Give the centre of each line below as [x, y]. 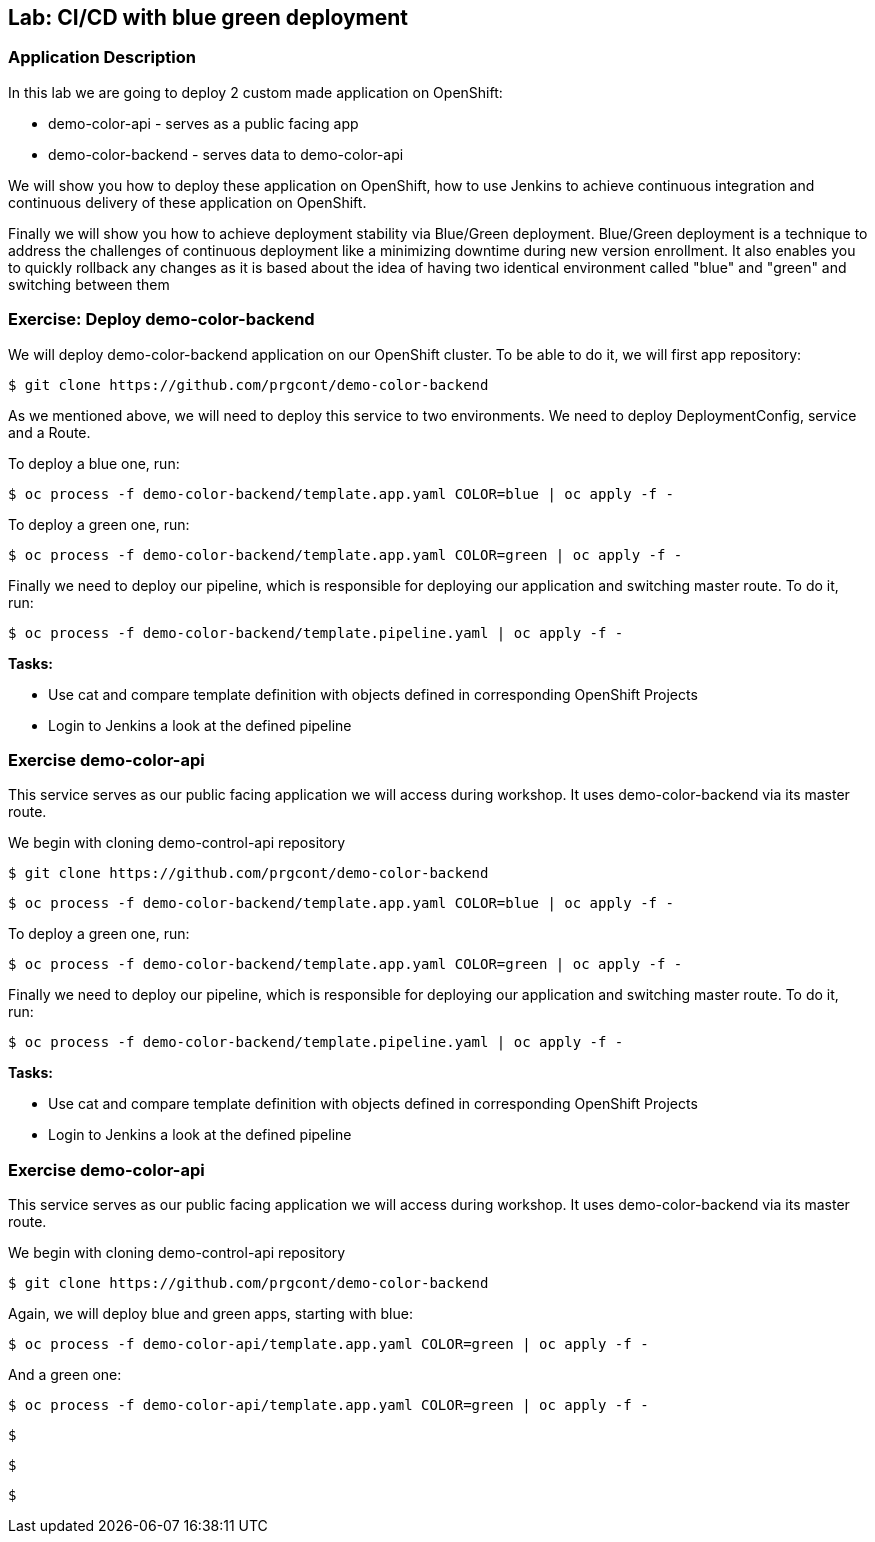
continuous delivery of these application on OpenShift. [187, 202]
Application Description [102, 57]
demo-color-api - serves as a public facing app [203, 123]
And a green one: [65, 1375]
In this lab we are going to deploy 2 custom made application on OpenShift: [255, 92]
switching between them [89, 284]
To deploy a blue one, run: [94, 463]
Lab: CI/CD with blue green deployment [208, 17]
